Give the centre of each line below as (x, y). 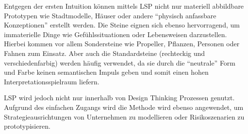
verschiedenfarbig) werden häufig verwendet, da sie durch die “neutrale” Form (120, 62)
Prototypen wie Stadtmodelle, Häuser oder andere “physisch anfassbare (110, 15)
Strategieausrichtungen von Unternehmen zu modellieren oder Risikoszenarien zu (124, 116)
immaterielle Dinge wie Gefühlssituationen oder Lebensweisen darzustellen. (116, 34)
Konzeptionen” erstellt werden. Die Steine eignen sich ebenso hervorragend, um (122, 25)
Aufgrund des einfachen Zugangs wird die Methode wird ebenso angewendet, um (124, 107)
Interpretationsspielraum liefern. (52, 81)
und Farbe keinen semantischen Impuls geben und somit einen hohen (106, 72)
